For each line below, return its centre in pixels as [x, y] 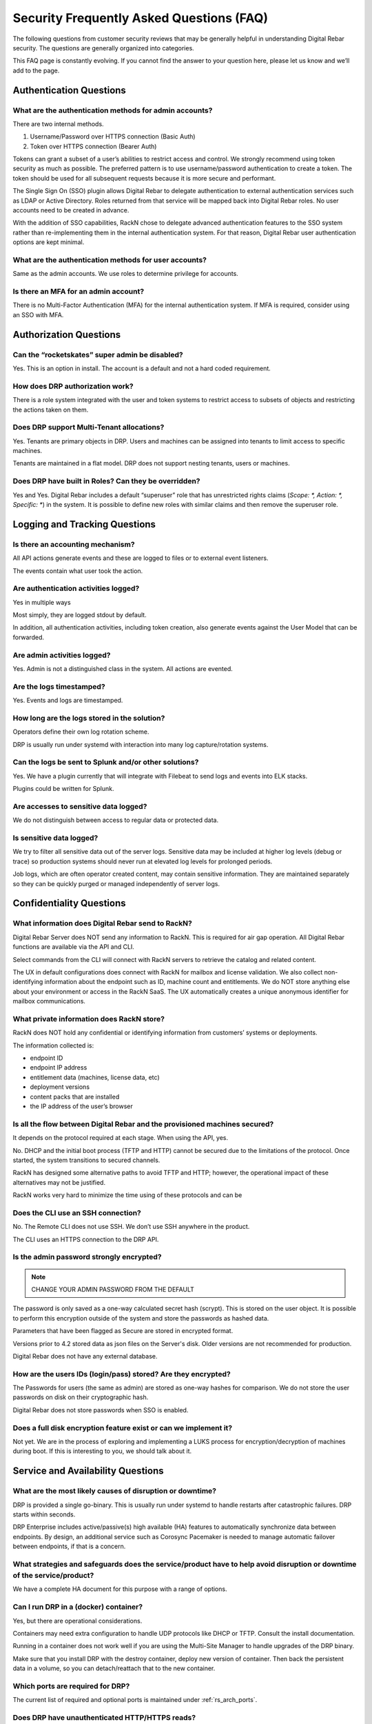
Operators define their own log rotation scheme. [81, 732]
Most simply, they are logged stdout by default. [80, 615]
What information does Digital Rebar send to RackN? [102, 923]
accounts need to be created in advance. [71, 210]
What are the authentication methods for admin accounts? [113, 110]
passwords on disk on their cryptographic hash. [81, 1397]
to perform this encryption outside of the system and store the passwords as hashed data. [141, 1318]
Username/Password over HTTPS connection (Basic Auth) [113, 137]
